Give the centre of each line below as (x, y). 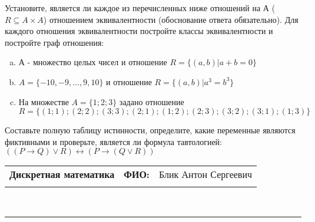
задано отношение (152, 101)
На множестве (44, 101)
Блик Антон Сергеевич (205, 174)
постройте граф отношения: (54, 42)
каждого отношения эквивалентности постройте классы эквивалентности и (139, 31)
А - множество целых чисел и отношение (93, 62)
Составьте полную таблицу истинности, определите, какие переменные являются (150, 130)
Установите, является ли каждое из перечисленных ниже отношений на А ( (140, 8)
